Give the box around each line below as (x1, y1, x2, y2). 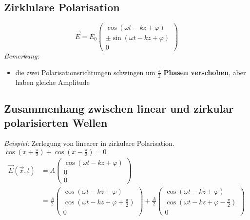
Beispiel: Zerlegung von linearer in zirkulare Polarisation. (4, 138, 174, 148)
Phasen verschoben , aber (163, 67, 246, 77)
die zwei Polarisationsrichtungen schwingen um (15, 67, 155, 77)
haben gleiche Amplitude (15, 77, 90, 87)
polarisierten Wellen (4, 115, 108, 130)
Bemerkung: (4, 51, 39, 61)
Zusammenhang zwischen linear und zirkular (4, 100, 234, 116)
